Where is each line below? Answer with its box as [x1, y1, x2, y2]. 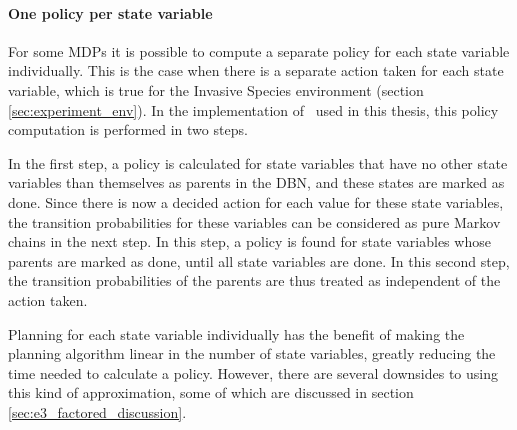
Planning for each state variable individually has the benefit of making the [8, 323, 465, 344]
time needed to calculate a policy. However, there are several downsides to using [8, 362, 499, 383]
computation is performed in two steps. [8, 119, 248, 140]
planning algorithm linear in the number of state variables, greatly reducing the [8, 343, 496, 364]
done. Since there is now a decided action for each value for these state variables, [8, 191, 504, 212]
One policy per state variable [8, 2, 213, 23]
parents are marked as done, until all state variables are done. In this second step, [8, 250, 510, 271]
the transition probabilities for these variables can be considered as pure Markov [8, 211, 501, 232]
